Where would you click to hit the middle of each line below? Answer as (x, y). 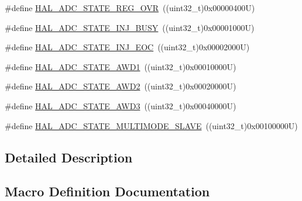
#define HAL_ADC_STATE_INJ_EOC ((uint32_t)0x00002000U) (127, 47)
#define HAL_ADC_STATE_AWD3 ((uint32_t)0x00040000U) (121, 105)
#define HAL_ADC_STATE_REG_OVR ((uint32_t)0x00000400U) (130, 8)
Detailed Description (69, 157)
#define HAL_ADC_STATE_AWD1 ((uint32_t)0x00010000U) (121, 66)
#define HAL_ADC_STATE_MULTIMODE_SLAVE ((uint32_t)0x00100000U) (151, 125)
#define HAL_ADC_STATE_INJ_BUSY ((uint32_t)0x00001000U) (130, 27)
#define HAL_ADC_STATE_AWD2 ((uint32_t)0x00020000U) (121, 86)
